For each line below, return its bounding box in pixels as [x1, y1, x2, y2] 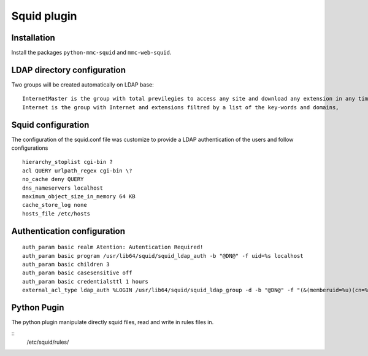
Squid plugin [11, 9, 77, 23]
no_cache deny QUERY [22, 176, 84, 183]
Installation [11, 33, 55, 43]
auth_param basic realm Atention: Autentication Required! [22, 244, 204, 251]
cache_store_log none [22, 201, 87, 209]
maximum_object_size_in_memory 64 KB [22, 193, 136, 199]
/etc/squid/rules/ [26, 338, 69, 346]
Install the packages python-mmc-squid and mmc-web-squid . [11, 49, 172, 56]
